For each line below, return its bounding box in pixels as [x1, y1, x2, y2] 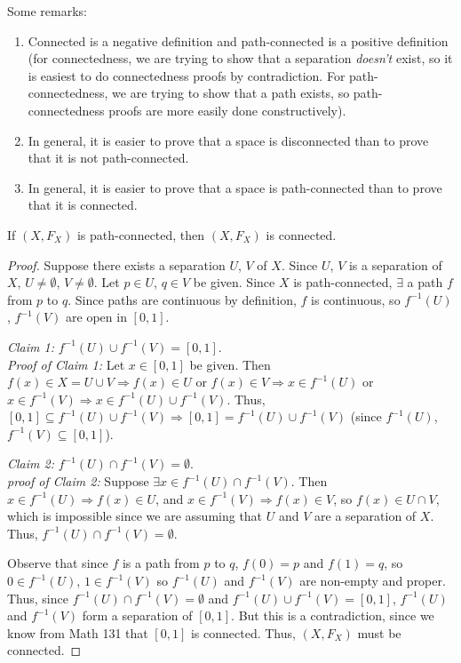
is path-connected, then [76, 225, 205, 244]
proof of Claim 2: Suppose [7, 472, 149, 491]
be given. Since [193, 273, 275, 292]
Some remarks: [7, 2, 87, 20]
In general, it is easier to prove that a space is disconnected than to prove [28, 131, 429, 149]
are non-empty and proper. [299, 571, 446, 590]
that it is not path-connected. [28, 148, 189, 167]
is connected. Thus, [190, 623, 296, 642]
